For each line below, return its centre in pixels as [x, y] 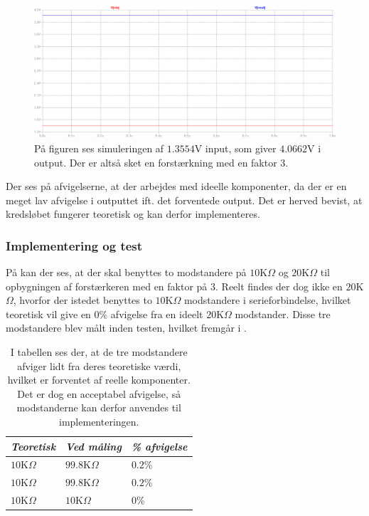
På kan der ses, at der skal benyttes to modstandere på [126, 272]
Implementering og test [74, 245]
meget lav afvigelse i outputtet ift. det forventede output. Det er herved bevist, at [184, 200]
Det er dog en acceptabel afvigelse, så [99, 393]
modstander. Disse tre [283, 314]
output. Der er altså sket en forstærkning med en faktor [156, 162]
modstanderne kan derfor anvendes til [99, 407]
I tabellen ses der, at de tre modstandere [99, 352]
